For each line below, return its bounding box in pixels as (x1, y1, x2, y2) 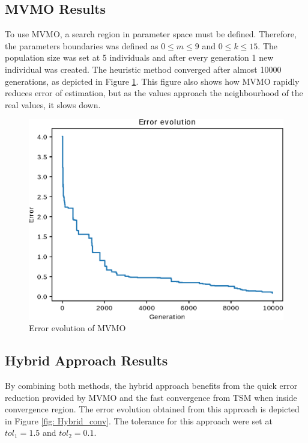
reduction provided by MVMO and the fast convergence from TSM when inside (5, 391, 297, 403)
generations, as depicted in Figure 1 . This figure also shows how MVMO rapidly (5, 75, 300, 87)
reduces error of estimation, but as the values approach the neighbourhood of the (5, 87, 303, 99)
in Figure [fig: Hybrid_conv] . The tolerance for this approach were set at (5, 414, 273, 427)
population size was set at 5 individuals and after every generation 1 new (5, 51, 274, 64)
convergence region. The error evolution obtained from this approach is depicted (5, 403, 300, 415)
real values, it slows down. (5, 98, 101, 111)
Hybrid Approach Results (5, 351, 168, 370)
